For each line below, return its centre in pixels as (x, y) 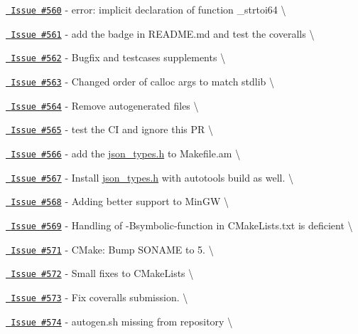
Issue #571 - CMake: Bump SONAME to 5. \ (112, 249)
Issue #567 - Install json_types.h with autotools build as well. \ (152, 177)
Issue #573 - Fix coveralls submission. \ (99, 297)
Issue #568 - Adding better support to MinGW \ (120, 201)
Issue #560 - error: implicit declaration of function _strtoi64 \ (148, 9)
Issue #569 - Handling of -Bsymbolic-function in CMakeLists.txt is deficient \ (182, 225)
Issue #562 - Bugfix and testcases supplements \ (118, 57)
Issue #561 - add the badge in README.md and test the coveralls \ (163, 33)
